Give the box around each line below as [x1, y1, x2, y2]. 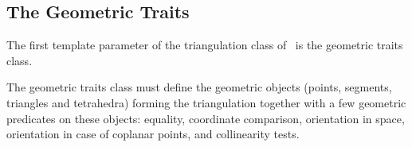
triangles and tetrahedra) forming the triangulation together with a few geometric [6, 94, 406, 110]
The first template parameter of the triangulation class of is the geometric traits [6, 37, 403, 53]
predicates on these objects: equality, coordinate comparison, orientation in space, [6, 110, 405, 126]
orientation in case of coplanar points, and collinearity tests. [6, 126, 300, 142]
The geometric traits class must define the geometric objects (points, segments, [6, 79, 392, 95]
